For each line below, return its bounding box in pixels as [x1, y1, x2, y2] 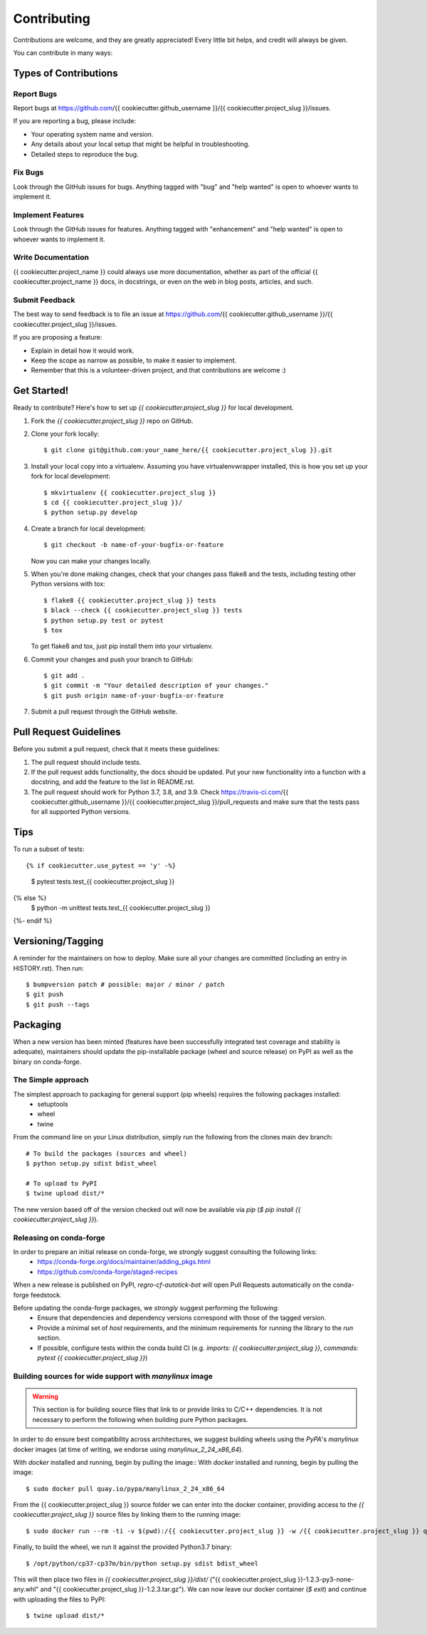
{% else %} [13, 894, 47, 902]
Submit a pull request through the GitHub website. [31, 707, 178, 716]
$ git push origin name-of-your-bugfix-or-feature [43, 691, 224, 699]
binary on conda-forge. [13, 1057, 82, 1066]
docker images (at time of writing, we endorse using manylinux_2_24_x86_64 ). [13, 1445, 243, 1453]
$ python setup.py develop [43, 508, 138, 516]
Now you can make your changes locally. [31, 556, 152, 565]
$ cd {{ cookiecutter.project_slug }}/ [43, 498, 183, 506]
